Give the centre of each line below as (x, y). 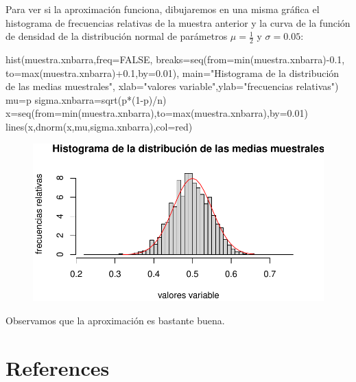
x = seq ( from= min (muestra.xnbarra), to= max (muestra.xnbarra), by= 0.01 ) (157, 113)
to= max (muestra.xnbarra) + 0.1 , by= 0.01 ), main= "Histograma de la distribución (173, 72)
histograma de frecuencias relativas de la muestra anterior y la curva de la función (178, 22)
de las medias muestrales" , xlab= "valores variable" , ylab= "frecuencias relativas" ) (172, 86)
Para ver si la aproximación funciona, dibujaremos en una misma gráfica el (163, 9)
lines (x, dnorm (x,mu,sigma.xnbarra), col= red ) (99, 126)
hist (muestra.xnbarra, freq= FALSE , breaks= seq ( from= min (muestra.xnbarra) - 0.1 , (175, 59)
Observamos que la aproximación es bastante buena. (115, 320)
